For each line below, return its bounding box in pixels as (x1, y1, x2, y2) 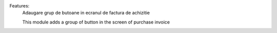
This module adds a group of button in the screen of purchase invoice (22, 19, 170, 25)
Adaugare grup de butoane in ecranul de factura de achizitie (22, 10, 150, 16)
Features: (9, 3, 30, 8)
